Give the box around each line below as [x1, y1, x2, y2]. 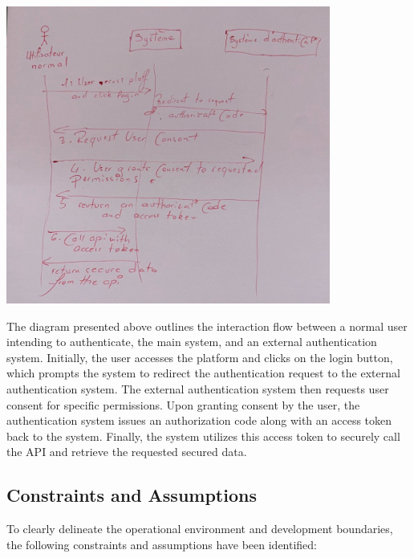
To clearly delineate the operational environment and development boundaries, [6, 520, 393, 537]
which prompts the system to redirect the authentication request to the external [6, 365, 400, 381]
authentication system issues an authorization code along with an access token [6, 412, 392, 429]
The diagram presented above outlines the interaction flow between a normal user [6, 317, 408, 334]
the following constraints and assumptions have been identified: [6, 536, 318, 552]
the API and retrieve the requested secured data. [6, 443, 247, 460]
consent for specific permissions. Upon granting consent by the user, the [6, 396, 360, 413]
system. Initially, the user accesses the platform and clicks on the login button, [6, 348, 393, 365]
